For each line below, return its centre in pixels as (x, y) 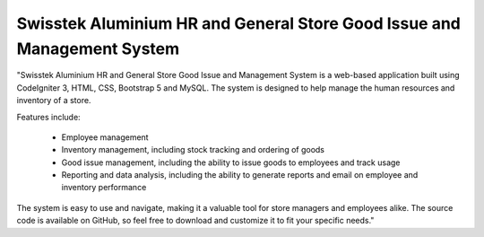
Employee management (105, 137)
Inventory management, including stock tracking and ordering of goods (193, 150)
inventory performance (104, 188)
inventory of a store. (54, 101)
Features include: (48, 117)
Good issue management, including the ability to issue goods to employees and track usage (231, 162)
